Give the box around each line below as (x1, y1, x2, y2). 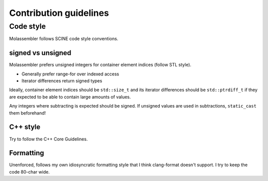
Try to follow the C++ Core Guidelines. (9, 136, 88, 142)
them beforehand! (9, 110, 46, 116)
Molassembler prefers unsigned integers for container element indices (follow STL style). (9, 62, 192, 68)
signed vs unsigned (9, 49, 71, 57)
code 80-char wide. (9, 169, 50, 175)
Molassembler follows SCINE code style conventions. (9, 36, 119, 42)
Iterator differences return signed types (21, 78, 103, 84)
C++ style (9, 123, 41, 131)
